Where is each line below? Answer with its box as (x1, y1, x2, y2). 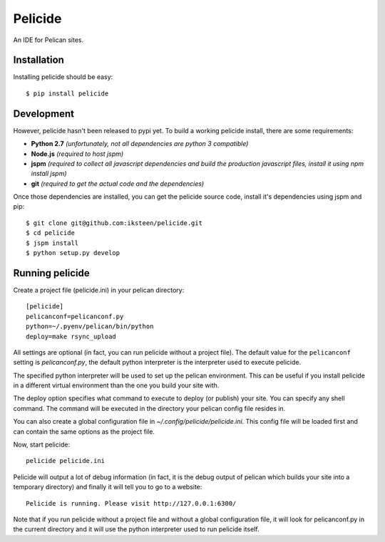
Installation (13, 54, 64, 66)
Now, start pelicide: (13, 440, 71, 449)
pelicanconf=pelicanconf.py (26, 312, 124, 320)
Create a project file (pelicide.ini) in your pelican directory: (13, 286, 185, 294)
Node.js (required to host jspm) (31, 150, 124, 158)
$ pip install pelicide (26, 89, 109, 98)
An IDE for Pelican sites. (13, 36, 84, 44)
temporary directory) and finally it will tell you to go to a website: (13, 483, 202, 491)
